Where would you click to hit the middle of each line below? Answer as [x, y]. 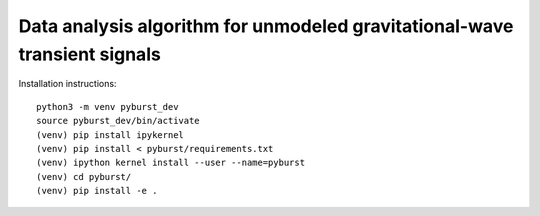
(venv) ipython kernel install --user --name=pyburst [170, 163]
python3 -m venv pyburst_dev [107, 106]
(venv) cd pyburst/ [84, 176]
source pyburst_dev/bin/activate [118, 121]
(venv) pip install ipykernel [110, 134]
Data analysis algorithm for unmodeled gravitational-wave [266, 26]
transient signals [90, 54]
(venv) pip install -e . [97, 191]
